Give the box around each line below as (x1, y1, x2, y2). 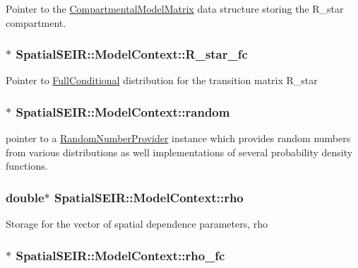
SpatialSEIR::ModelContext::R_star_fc (16, 45, 248, 63)
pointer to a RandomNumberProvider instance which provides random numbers (6, 131, 351, 146)
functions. (6, 158, 48, 173)
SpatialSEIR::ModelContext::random (16, 103, 230, 120)
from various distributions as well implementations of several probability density (6, 144, 353, 159)
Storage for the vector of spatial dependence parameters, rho (6, 216, 268, 231)
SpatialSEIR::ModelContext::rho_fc (16, 246, 225, 264)
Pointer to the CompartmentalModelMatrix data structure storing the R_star (6, 1, 344, 16)
